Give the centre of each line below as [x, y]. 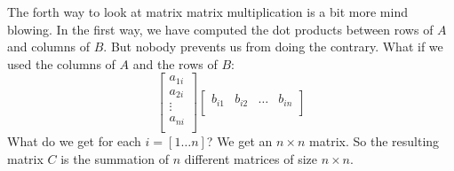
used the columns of [61, 63]
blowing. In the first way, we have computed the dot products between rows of [220, 29]
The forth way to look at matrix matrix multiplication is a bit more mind [207, 12]
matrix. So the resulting [374, 140]
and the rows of [175, 63]
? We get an [239, 140]
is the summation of [115, 158]
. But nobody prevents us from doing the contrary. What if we [273, 47]
